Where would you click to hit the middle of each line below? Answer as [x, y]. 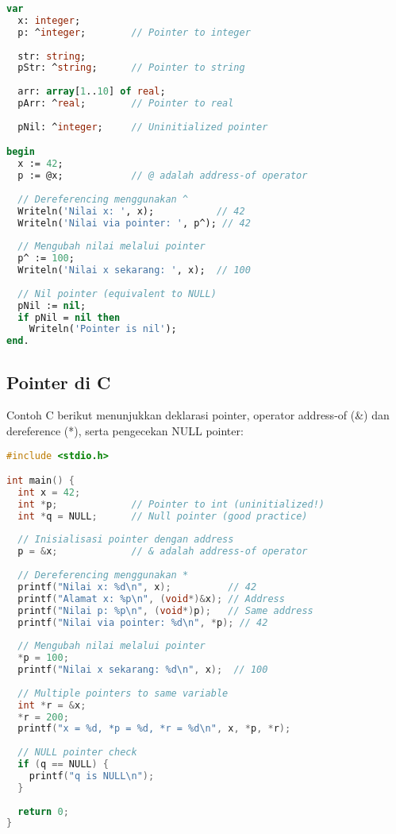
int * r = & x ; [52, 705]
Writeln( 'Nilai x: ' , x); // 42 [131, 211]
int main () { [40, 481]
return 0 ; [43, 811]
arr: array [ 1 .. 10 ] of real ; [92, 92]
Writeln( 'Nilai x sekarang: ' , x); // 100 [134, 270]
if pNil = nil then [69, 317]
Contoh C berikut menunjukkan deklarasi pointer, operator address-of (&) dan [198, 415]
